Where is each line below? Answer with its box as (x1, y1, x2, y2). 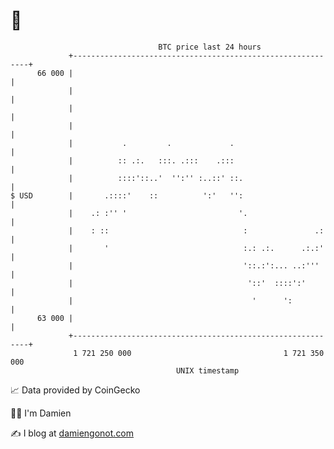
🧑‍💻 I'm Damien (10, 407, 72, 419)
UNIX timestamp (175, 365, 240, 376)
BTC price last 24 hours (158, 42, 262, 52)
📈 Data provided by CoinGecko (10, 384, 141, 396)
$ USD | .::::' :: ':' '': (10, 190, 244, 201)
